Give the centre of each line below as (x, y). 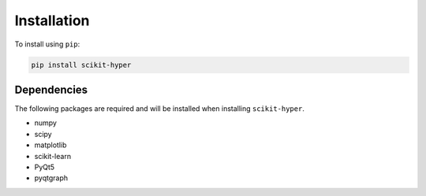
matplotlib (50, 145)
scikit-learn (52, 156)
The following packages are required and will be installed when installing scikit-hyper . (160, 109)
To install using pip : (47, 44)
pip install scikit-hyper (81, 65)
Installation (52, 20)
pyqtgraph (51, 178)
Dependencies (51, 89)
